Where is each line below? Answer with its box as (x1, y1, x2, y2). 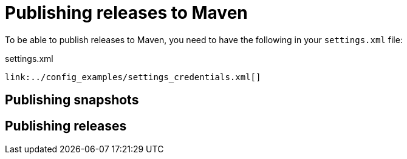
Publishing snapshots (5, 92, 139, 108)
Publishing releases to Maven (5, 2, 248, 23)
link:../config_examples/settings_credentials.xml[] (5, 72, 261, 82)
